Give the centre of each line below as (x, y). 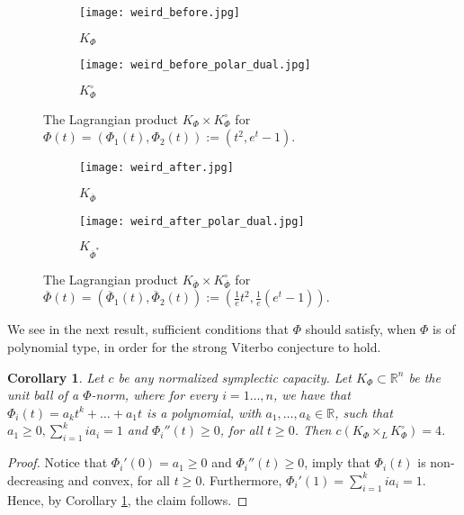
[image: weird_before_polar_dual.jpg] (195, 65)
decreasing (36, 479)
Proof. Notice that (58, 462)
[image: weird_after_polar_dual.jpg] (192, 221)
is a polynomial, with (204, 412)
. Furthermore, (242, 479)
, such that (364, 412)
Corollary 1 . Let (56, 377)
